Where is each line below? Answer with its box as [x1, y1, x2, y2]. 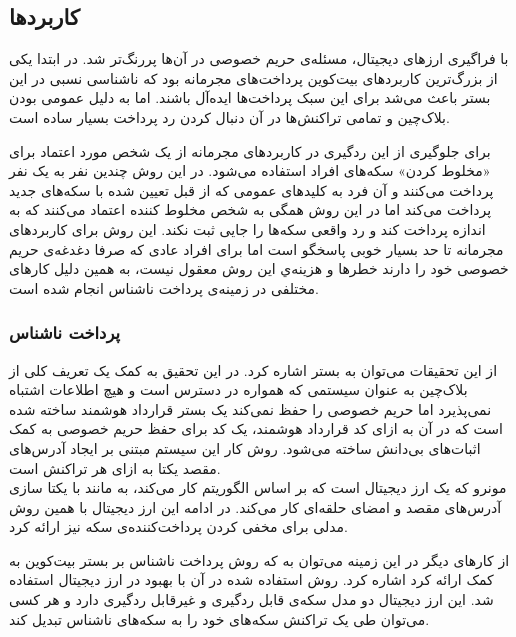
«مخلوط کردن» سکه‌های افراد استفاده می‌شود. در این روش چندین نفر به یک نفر [9, 160, 491, 181]
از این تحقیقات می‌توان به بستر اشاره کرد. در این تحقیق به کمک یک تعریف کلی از [9, 359, 498, 380]
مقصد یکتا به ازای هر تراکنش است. [9, 457, 221, 478]
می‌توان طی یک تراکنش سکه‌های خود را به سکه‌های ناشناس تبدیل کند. [9, 608, 430, 629]
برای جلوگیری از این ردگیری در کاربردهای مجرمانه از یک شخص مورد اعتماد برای [9, 140, 491, 161]
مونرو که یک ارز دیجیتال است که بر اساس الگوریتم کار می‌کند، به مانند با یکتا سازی [9, 477, 507, 498]
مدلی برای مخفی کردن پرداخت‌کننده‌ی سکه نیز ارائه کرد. [9, 516, 348, 537]
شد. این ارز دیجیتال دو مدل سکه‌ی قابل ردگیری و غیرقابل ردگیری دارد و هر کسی [9, 589, 494, 610]
